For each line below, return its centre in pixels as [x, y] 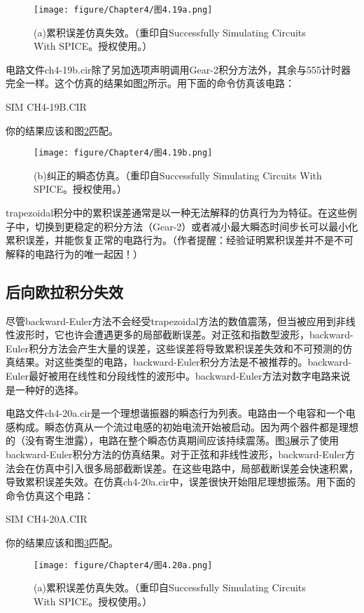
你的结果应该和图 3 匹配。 [62, 542]
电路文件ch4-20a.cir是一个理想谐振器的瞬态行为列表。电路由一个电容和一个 [176, 413]
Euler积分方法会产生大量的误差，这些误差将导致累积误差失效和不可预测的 [174, 348]
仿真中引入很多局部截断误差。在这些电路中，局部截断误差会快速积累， [196, 468]
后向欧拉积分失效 [64, 291]
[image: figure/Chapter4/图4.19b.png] [123, 153]
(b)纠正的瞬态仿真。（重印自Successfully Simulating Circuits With [178, 175]
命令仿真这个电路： [50, 495]
